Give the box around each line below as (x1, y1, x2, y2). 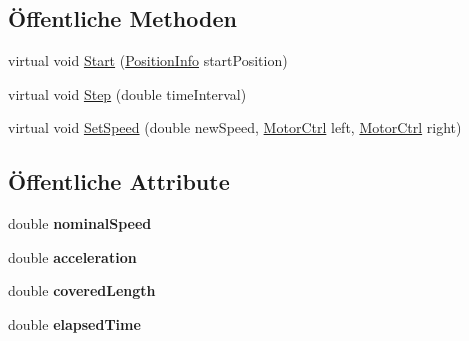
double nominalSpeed (8, 213, 152, 234)
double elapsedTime (8, 313, 141, 334)
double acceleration (8, 246, 137, 267)
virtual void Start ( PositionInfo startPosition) (8, 50, 288, 71)
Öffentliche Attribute (8, 166, 230, 197)
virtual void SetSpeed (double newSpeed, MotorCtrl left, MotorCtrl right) (8, 117, 462, 138)
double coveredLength (8, 280, 156, 301)
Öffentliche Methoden (8, 3, 237, 34)
